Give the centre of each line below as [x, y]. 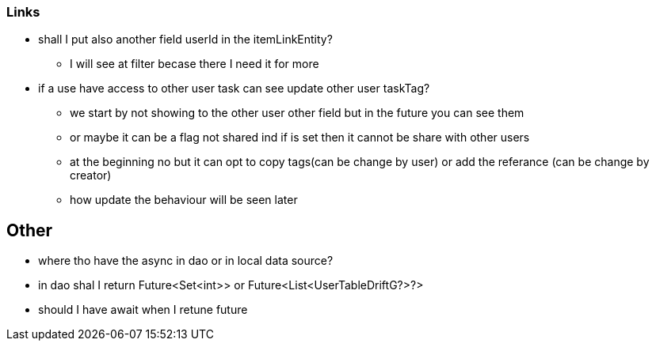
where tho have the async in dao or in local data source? [186, 261]
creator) [91, 175]
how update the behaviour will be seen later [184, 200]
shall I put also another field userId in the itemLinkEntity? [185, 40]
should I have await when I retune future [143, 310]
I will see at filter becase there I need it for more [195, 64]
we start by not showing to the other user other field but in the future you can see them [297, 113]
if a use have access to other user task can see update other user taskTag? [234, 89]
